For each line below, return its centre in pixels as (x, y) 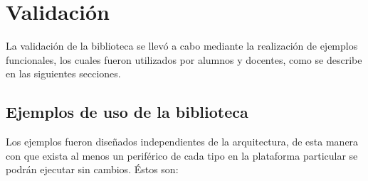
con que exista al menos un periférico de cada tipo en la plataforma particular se (182, 155)
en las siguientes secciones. (63, 73)
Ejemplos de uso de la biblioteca (127, 112)
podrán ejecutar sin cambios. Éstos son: (92, 169)
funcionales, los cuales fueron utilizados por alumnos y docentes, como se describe (184, 59)
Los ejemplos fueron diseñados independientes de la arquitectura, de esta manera (182, 142)
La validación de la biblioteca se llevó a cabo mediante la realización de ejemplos (182, 46)
